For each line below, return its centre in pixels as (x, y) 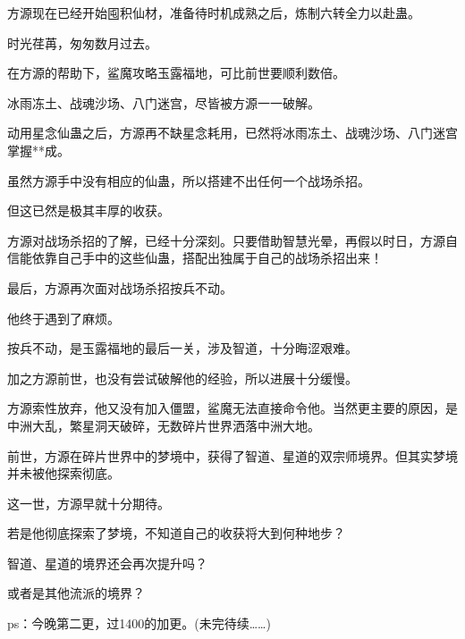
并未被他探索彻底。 (63, 473)
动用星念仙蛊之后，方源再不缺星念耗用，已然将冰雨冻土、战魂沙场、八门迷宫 (232, 133)
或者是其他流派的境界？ (76, 593)
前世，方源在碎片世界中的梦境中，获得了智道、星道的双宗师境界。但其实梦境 (232, 455)
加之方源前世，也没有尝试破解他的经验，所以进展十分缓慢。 (182, 378)
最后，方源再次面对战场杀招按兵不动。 (120, 287)
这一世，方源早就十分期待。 (89, 503)
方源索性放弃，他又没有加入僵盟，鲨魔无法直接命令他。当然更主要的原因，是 (232, 408)
